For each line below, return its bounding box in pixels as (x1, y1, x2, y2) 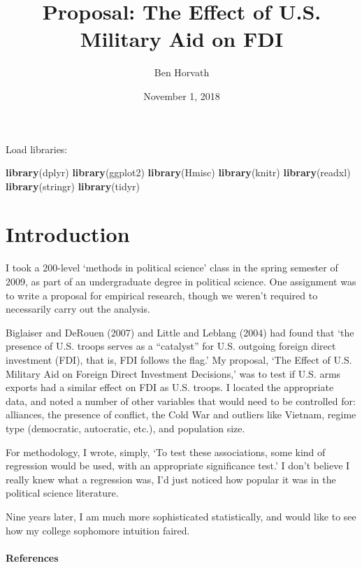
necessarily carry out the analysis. (6, 301, 150, 316)
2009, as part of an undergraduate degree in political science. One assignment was (6, 274, 356, 288)
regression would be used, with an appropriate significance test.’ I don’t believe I (6, 458, 350, 473)
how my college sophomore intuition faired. (6, 523, 190, 537)
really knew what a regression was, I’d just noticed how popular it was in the (6, 471, 336, 486)
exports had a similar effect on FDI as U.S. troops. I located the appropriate (6, 380, 334, 395)
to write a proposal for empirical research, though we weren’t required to (6, 287, 318, 302)
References (6, 550, 59, 565)
